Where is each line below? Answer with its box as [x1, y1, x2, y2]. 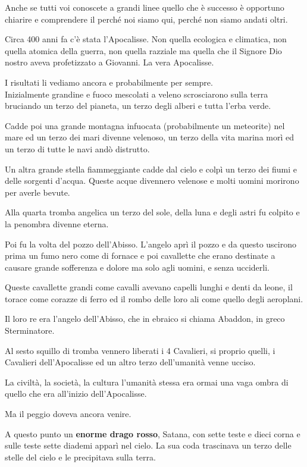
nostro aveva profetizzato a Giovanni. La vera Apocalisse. [5, 56, 214, 68]
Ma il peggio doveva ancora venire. [5, 408, 131, 420]
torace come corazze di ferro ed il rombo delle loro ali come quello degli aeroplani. [5, 292, 303, 305]
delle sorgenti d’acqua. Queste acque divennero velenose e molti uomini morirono [5, 174, 299, 187]
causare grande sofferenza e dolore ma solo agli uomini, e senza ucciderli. [5, 261, 270, 273]
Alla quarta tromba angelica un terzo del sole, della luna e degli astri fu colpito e [5, 206, 300, 218]
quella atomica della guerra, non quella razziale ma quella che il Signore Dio [5, 44, 282, 57]
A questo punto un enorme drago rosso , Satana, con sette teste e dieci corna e [5, 427, 300, 440]
